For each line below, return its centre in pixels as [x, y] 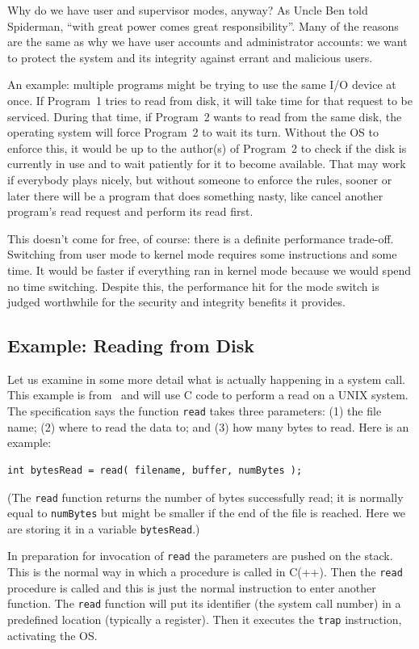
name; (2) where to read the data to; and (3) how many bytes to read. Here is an [208, 426]
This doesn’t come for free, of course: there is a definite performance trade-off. [201, 238]
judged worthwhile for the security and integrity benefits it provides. [176, 302]
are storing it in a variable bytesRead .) [104, 528]
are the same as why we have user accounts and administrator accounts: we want [207, 42]
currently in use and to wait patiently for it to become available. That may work [207, 164]
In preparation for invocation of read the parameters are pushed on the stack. [200, 556]
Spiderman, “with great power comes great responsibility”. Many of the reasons [203, 25]
